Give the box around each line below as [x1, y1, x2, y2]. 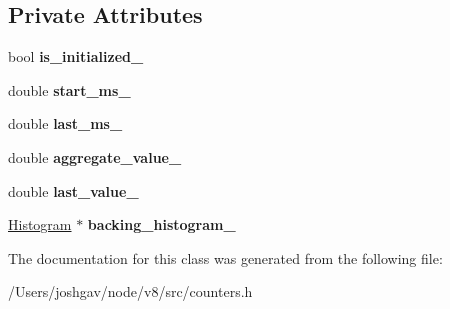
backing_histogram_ [87, 214, 236, 235]
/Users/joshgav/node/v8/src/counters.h [8, 281, 253, 302]
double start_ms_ [8, 79, 131, 100]
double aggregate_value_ [8, 146, 182, 167]
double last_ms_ [8, 113, 123, 134]
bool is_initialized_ [8, 46, 144, 67]
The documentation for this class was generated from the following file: [8, 247, 443, 268]
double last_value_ [8, 180, 139, 201]
